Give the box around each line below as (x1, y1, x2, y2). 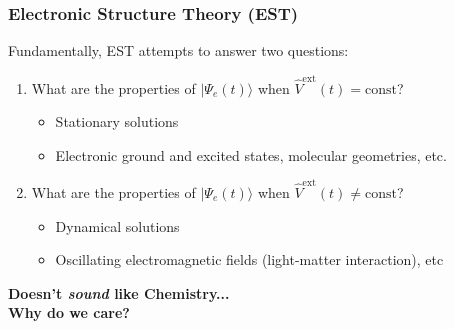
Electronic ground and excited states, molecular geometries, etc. (55, 144, 447, 165)
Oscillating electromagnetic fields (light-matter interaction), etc (55, 249, 444, 270)
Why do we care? (8, 302, 130, 323)
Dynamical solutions (55, 215, 180, 236)
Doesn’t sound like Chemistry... (8, 282, 230, 303)
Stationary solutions (55, 111, 179, 132)
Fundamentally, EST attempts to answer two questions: (8, 40, 349, 61)
